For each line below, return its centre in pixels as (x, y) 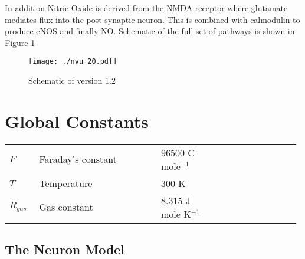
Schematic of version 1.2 (72, 81)
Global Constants (77, 121)
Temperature (66, 183)
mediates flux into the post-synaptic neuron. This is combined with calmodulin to (152, 19)
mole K (176, 214)
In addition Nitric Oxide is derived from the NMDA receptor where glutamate (146, 8)
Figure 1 (20, 42)
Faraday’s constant (78, 159)
